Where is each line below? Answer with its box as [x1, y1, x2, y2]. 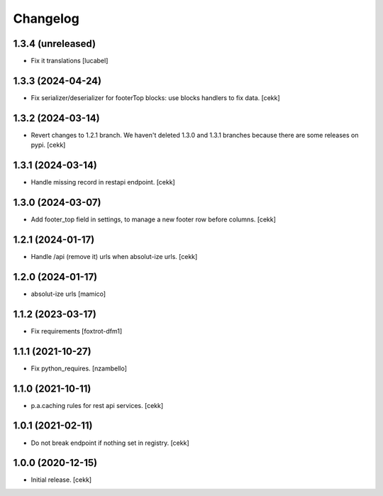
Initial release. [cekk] [30, 475, 92, 484]
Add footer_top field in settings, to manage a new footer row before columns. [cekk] [30, 215, 277, 224]
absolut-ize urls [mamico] [30, 290, 106, 298]
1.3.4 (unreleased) [13, 38, 96, 50]
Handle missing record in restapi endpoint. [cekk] [30, 178, 175, 187]
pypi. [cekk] [30, 140, 66, 149]
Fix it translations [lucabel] [30, 57, 109, 65]
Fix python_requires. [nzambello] [30, 364, 128, 373]
